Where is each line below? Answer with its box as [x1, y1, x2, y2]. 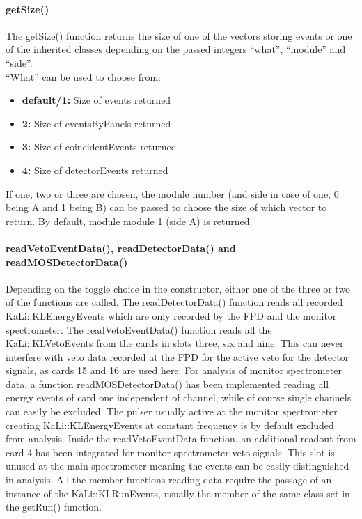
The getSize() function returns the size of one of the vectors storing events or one [6, 28, 352, 42]
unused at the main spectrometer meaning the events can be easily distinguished [6, 458, 349, 473]
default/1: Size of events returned [22, 93, 171, 107]
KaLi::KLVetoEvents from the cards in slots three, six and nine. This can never [6, 336, 344, 350]
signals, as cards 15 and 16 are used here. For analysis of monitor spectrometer [6, 363, 342, 378]
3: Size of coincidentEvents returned [22, 139, 177, 154]
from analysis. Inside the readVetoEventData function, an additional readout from [6, 431, 356, 446]
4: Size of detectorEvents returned [22, 162, 168, 177]
